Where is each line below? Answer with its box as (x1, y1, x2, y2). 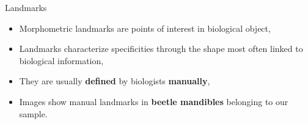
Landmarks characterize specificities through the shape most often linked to (19, 42, 303, 55)
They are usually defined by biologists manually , (19, 75, 210, 87)
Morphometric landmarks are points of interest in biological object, (19, 21, 271, 34)
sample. (19, 107, 48, 120)
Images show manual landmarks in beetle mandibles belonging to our (19, 95, 288, 108)
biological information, (19, 54, 104, 67)
